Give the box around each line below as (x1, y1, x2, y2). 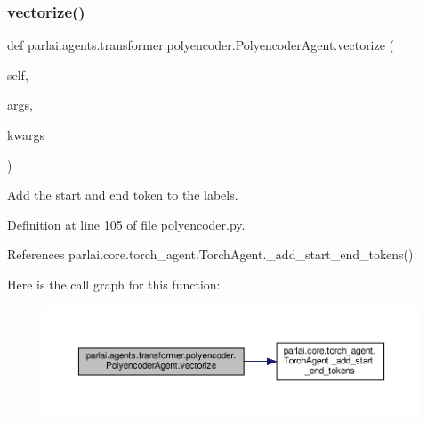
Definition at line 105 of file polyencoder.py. (7, 215, 246, 233)
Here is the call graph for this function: (7, 274, 221, 293)
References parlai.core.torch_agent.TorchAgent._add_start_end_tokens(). (7, 245, 417, 264)
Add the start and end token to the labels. (7, 185, 238, 204)
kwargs (7, 126, 45, 143)
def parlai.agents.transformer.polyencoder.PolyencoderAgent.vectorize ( (7, 36, 395, 54)
